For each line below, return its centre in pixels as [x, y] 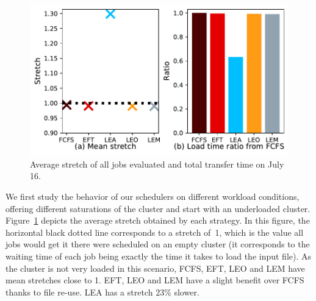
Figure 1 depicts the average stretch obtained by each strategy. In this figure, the [158, 220]
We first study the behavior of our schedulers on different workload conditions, [153, 196]
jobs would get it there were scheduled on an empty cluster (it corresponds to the [158, 244]
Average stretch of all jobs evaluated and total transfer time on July [157, 164]
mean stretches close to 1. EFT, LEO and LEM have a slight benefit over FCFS [155, 280]
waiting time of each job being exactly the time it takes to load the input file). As [159, 256]
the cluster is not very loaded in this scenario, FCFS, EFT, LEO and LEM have [155, 268]
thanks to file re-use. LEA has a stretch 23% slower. [102, 292]
